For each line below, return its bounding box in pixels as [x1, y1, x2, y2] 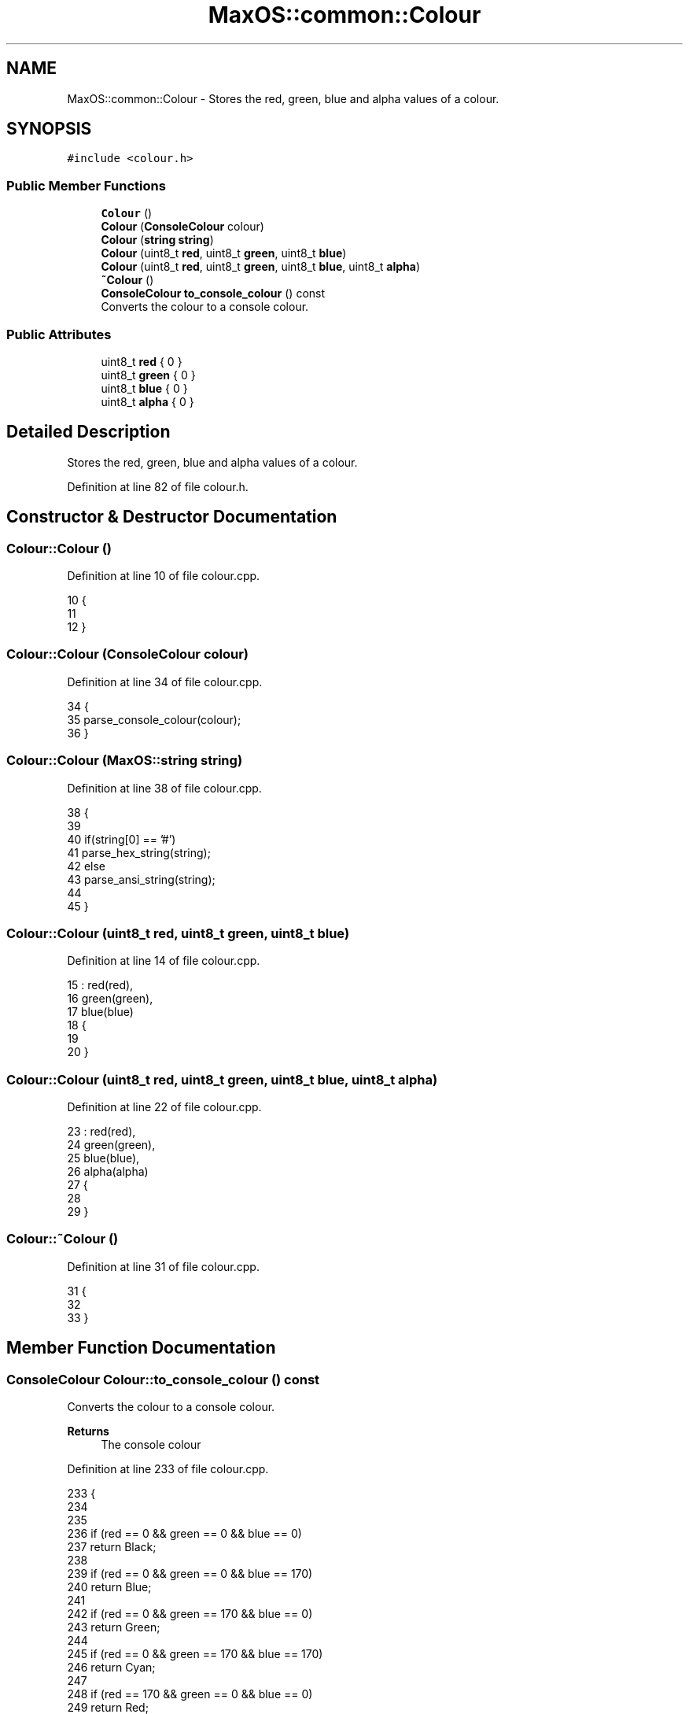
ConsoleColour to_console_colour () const [101, 286, 326, 301]
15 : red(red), [67, 978, 134, 992]
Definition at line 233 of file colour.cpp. [67, 1461, 269, 1476]
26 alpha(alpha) [67, 1165, 149, 1178]
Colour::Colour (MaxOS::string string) [6, 752, 243, 769]
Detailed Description [6, 422, 171, 442]
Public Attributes [6, 326, 112, 342]
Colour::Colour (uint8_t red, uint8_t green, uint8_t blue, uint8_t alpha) [6, 1071, 438, 1088]
